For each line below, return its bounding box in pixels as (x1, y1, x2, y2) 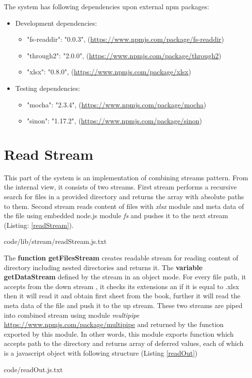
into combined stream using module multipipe (4, 309, 139, 320)
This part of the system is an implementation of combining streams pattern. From (4, 172, 248, 182)
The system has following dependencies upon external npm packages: (4, 1, 209, 11)
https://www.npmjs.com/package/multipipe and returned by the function (4, 319, 224, 329)
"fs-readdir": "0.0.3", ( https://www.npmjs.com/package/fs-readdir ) (27, 34, 224, 44)
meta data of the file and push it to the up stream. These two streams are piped (4, 300, 243, 310)
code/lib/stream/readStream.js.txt (4, 236, 107, 246)
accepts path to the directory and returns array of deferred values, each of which (4, 338, 244, 348)
